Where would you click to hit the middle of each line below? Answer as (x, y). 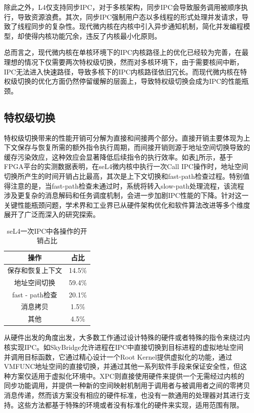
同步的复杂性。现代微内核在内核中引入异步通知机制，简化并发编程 (137, 26)
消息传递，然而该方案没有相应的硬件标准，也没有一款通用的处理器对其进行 (124, 395)
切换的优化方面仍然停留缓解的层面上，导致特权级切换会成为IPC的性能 (129, 81)
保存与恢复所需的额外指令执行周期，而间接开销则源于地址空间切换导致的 (134, 147)
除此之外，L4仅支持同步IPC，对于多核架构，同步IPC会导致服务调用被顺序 (123, 7)
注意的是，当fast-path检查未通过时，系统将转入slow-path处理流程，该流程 (127, 185)
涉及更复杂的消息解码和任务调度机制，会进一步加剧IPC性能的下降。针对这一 (126, 195)
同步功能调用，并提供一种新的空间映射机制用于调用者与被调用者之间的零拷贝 (127, 385)
